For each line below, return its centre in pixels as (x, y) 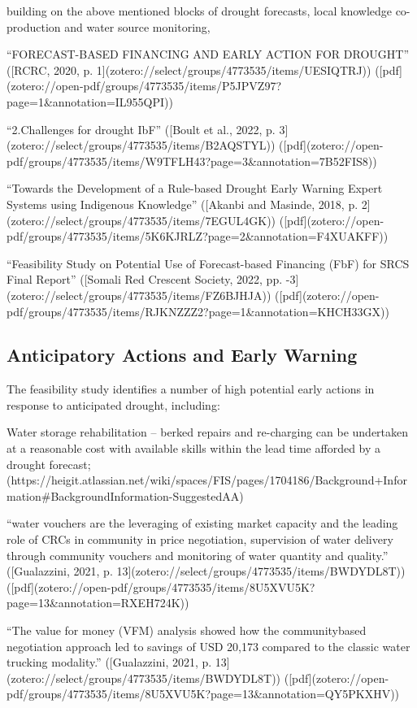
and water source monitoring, (137, 26)
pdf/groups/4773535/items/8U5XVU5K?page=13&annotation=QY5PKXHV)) (203, 694)
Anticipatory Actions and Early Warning (182, 355)
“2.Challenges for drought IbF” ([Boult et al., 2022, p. (141, 129)
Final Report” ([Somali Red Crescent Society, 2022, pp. (145, 279)
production (34, 26)
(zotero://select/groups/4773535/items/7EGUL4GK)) (141, 220)
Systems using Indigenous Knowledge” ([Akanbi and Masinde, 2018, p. (182, 204)
